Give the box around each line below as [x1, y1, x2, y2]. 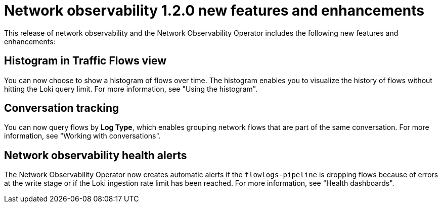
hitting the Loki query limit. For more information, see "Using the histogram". [4, 84, 258, 93]
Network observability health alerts [4, 149, 187, 162]
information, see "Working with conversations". [4, 131, 161, 141]
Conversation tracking [4, 102, 119, 115]
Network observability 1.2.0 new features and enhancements [4, 2, 424, 19]
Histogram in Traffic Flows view [4, 54, 166, 67]
